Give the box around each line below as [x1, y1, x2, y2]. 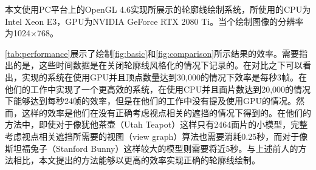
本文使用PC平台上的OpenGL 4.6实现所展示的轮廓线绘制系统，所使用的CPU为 [5, 3, 311, 15]
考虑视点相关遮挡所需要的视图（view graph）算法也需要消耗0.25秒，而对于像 [5, 129, 308, 142]
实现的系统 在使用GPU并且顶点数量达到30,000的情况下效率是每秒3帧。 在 [22, 70, 307, 83]
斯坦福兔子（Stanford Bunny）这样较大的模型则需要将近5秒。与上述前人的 [5, 142, 298, 154]
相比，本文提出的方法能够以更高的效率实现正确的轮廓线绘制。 [13, 154, 260, 166]
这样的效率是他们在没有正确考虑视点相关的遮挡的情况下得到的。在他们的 [21, 106, 311, 119]
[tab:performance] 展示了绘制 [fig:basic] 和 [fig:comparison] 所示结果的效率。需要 [5, 47, 300, 59]
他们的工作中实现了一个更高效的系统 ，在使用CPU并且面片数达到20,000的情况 [5, 82, 311, 95]
